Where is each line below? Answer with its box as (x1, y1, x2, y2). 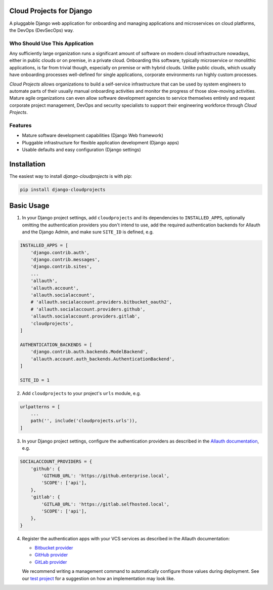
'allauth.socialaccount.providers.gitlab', (30, 313, 140, 319)
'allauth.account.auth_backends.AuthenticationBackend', (30, 356, 175, 362)
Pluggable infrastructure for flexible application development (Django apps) (22, 139, 179, 145)
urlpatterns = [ (20, 404, 61, 410)
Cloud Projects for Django (9, 7, 93, 15)
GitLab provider (34, 559, 67, 565)
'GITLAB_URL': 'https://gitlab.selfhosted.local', (41, 501, 169, 507)
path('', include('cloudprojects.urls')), (30, 418, 138, 424)
